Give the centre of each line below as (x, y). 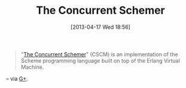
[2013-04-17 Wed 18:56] (100, 27)
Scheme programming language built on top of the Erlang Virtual (100, 60)
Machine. (32, 67)
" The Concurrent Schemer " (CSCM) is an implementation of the (99, 54)
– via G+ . (17, 78)
